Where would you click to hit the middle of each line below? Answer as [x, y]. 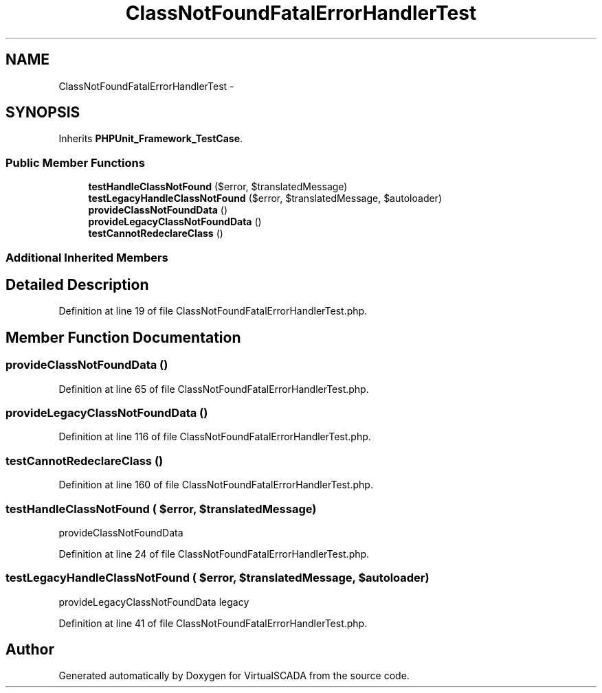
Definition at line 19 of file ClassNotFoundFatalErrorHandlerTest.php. [213, 311]
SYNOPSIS [43, 113]
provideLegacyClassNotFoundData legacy [154, 602]
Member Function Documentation [123, 337]
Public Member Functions [75, 162]
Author [30, 650]
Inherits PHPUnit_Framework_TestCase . [151, 139]
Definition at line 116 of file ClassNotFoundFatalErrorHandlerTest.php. [215, 437]
